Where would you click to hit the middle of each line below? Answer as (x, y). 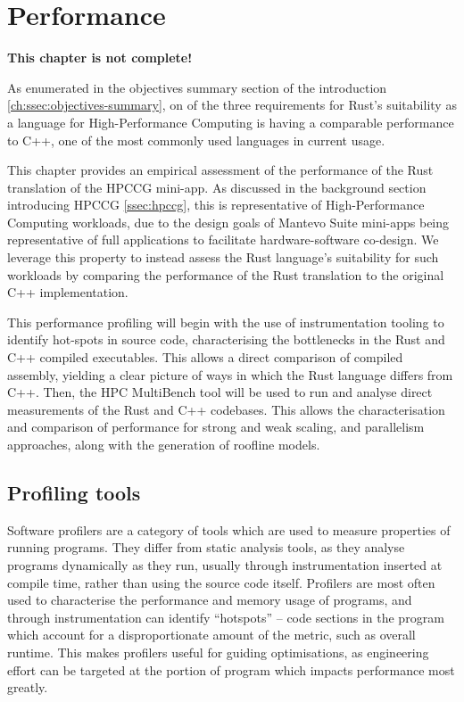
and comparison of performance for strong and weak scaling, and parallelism (216, 427)
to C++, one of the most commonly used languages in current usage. (196, 140)
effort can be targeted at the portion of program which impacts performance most (231, 669)
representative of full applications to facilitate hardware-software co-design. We (223, 240)
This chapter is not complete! (100, 58)
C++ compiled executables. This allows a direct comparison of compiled (205, 357)
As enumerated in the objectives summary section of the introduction (197, 87)
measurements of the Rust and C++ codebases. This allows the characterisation (226, 409)
